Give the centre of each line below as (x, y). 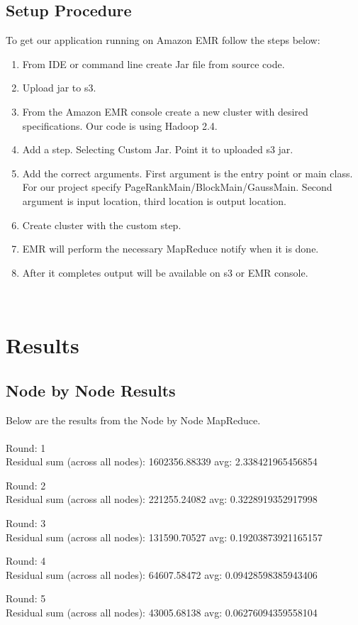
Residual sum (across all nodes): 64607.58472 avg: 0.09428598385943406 (162, 574)
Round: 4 (26, 561)
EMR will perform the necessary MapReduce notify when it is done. (170, 249)
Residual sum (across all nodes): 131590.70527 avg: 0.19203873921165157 (164, 537)
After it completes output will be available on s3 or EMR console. (165, 272)
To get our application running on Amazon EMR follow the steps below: (163, 40)
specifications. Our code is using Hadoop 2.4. (120, 125)
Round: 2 (26, 485)
